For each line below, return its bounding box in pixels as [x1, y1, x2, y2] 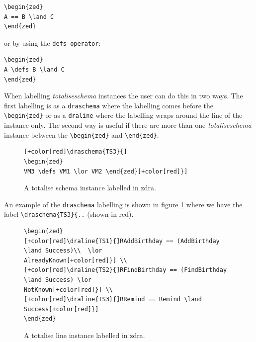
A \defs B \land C [4, 66, 65, 74]
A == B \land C [4, 13, 54, 20]
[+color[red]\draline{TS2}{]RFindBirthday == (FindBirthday [24, 266, 227, 274]
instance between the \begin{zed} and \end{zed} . [4, 129, 159, 140]
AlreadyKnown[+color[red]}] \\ [24, 256, 127, 264]
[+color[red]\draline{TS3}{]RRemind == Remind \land [24, 296, 202, 303]
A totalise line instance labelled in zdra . [24, 330, 145, 340]
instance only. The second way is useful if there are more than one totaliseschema [4, 120, 252, 130]
